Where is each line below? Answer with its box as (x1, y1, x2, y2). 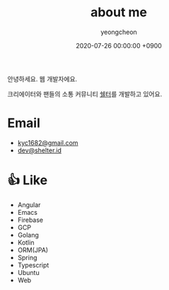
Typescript (17, 260, 49, 269)
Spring (17, 253, 37, 262)
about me (91, 4, 147, 21)
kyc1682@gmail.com (17, 138, 78, 147)
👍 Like (7, 172, 48, 189)
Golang (17, 230, 39, 239)
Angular (17, 200, 41, 209)
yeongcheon (100, 28, 138, 36)
